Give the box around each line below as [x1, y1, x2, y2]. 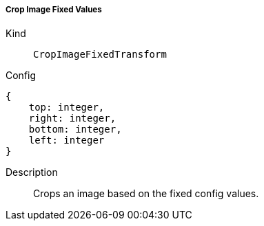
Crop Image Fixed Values [6, 5, 102, 14]
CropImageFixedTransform [33, 49, 167, 60]
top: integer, [28, 102, 105, 113]
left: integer [28, 135, 105, 146]
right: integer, [28, 113, 116, 124]
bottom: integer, [28, 124, 122, 135]
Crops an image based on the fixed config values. [33, 188, 259, 200]
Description [6, 166, 58, 179]
